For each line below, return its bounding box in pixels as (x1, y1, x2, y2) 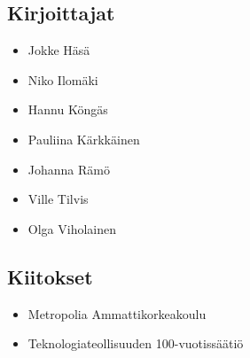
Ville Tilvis (27, 190, 89, 208)
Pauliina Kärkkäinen (27, 129, 140, 148)
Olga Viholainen (27, 219, 116, 237)
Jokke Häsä (27, 41, 90, 59)
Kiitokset (7, 262, 93, 290)
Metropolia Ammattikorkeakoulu (27, 304, 207, 323)
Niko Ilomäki (27, 70, 98, 89)
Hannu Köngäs (27, 100, 108, 119)
